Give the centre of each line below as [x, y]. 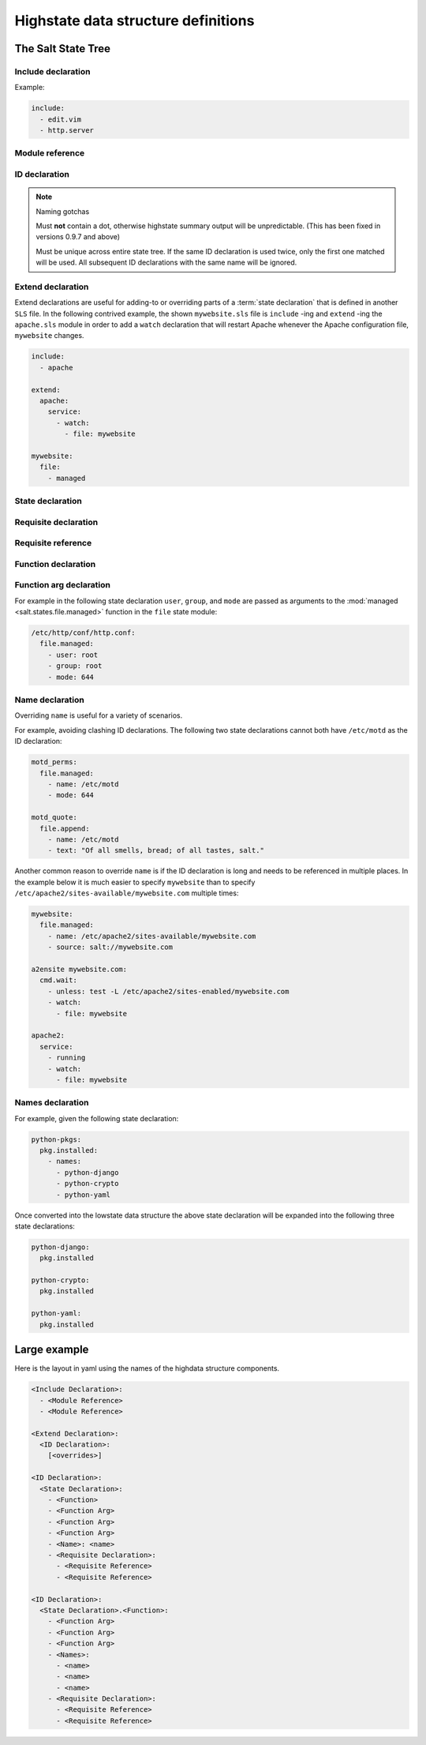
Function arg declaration [62, 585]
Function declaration [55, 564]
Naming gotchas [63, 211]
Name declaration [49, 700]
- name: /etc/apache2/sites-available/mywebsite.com [152, 936]
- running [67, 1058]
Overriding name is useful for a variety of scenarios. [99, 715]
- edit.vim [61, 119]
